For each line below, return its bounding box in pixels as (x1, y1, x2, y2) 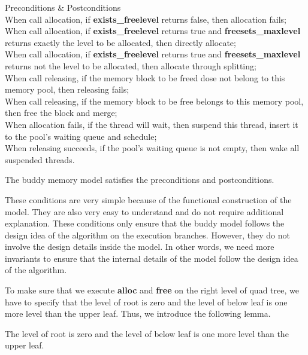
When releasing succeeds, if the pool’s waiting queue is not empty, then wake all (5, 142, 300, 154)
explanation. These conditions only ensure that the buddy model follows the (5, 217, 285, 229)
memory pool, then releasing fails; (5, 83, 129, 96)
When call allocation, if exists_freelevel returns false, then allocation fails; (5, 13, 286, 25)
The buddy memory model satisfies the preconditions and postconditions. (5, 173, 274, 186)
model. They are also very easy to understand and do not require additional (5, 205, 284, 218)
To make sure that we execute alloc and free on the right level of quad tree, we (5, 284, 299, 296)
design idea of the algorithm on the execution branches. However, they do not (5, 228, 290, 241)
